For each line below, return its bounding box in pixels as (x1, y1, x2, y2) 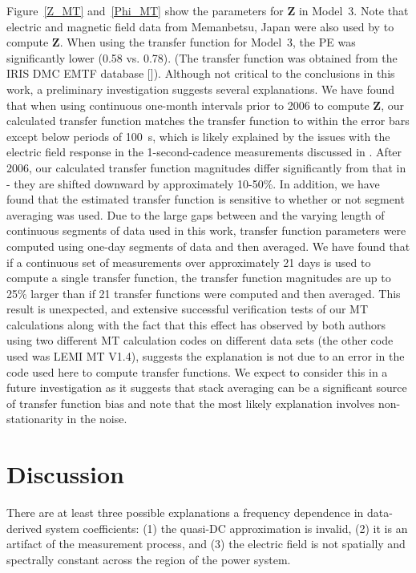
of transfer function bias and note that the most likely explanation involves (6, 394, 375, 411)
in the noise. (67, 410, 127, 427)
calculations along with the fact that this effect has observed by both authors (6, 316, 386, 333)
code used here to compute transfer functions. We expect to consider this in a (6, 363, 388, 380)
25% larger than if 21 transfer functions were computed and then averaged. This (6, 284, 401, 301)
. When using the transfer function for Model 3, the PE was (59, 34, 356, 50)
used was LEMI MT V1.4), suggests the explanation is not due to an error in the (6, 348, 405, 365)
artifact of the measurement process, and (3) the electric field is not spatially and (6, 535, 406, 552)
